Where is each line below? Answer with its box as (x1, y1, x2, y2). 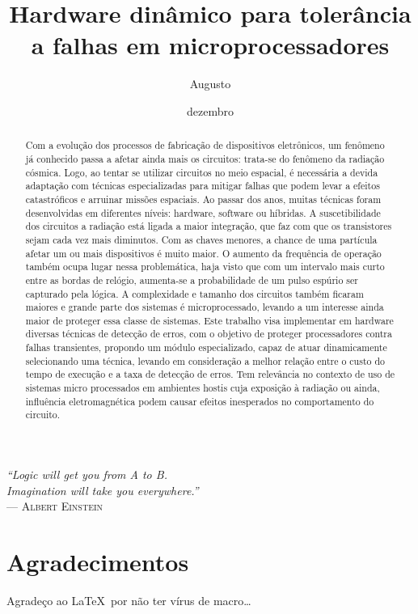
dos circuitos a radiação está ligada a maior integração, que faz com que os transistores (25, 219, 392, 233)
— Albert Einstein (6, 498, 103, 514)
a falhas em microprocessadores (31, 28, 390, 61)
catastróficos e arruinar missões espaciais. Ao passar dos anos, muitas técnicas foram (25, 192, 382, 205)
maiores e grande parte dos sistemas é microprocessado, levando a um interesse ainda (25, 300, 384, 314)
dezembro (187, 102, 234, 119)
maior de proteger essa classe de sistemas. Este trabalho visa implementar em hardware (25, 313, 394, 327)
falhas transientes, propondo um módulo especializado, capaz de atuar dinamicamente (25, 341, 387, 354)
